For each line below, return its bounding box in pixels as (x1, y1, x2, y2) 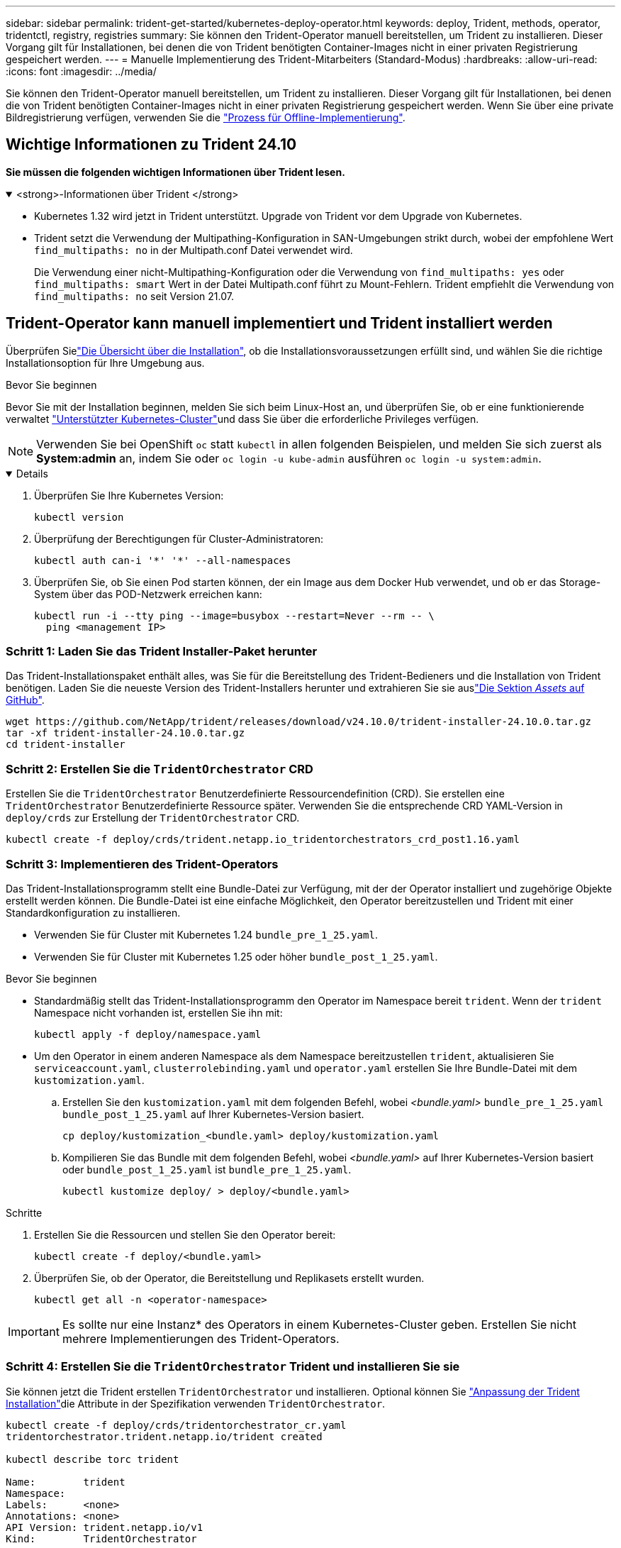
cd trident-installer (6, 739, 125, 751)
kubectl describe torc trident (6, 1453, 179, 1465)
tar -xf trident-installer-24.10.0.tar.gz (6, 727, 245, 739)
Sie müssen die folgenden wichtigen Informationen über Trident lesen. (6, 165, 345, 178)
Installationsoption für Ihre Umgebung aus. (6, 356, 205, 369)
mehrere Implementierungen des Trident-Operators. (62, 1331, 340, 1346)
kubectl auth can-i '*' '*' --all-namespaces (34, 554, 291, 566)
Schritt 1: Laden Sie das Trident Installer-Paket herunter (6, 644, 318, 659)
